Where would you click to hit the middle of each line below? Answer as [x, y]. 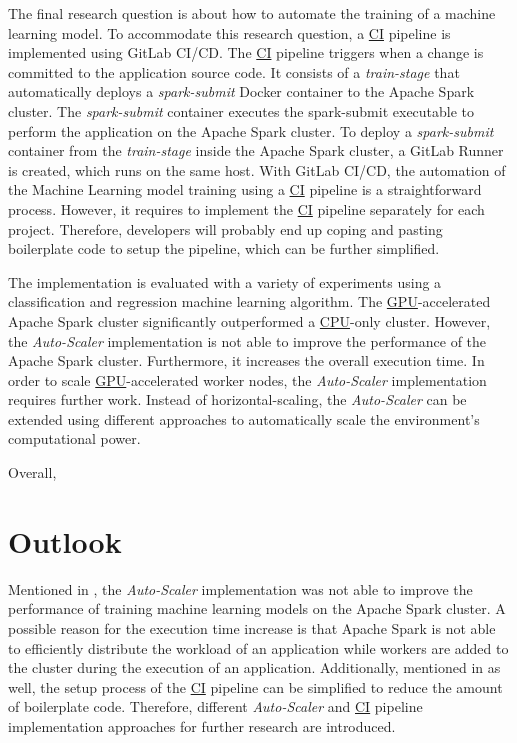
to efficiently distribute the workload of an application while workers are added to [258, 647]
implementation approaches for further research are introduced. [202, 725]
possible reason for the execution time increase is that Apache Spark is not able [252, 627]
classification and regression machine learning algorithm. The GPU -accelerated [249, 301]
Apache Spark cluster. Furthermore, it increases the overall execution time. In [246, 360]
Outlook [65, 540]
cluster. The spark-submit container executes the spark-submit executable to [241, 110]
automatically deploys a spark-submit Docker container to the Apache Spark [241, 91]
